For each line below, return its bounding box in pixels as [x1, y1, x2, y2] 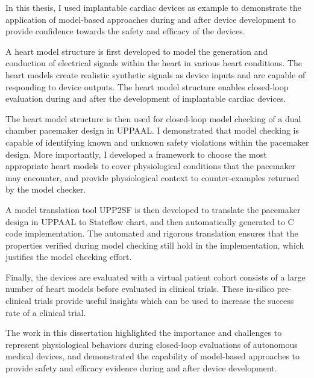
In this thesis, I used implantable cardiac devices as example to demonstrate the [5, 1, 301, 13]
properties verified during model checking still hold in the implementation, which [5, 238, 304, 251]
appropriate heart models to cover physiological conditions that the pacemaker [5, 160, 296, 172]
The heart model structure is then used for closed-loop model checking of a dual [5, 112, 301, 125]
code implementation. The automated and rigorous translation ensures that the [5, 227, 298, 240]
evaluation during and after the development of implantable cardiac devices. [5, 92, 286, 105]
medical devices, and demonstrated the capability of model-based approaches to [5, 350, 300, 362]
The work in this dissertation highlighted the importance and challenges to [5, 326, 282, 339]
